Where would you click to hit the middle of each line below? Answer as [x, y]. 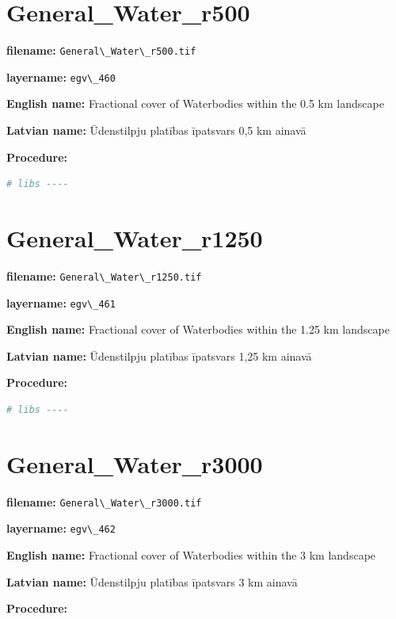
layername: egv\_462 [61, 528]
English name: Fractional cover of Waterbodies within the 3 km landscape [191, 555]
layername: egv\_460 [61, 76]
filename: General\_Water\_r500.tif [101, 50]
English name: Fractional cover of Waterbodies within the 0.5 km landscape [195, 103]
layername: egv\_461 [61, 302]
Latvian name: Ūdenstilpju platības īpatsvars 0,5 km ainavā [156, 130]
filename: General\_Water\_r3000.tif [104, 501]
